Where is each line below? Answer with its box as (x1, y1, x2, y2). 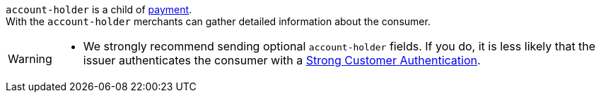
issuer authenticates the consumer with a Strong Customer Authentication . (83, 53, 481, 67)
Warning (8, 52, 52, 66)
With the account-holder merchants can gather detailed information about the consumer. (6, 15, 431, 27)
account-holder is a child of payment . (6, 3, 192, 15)
